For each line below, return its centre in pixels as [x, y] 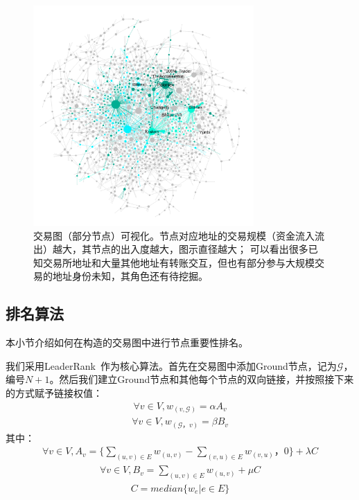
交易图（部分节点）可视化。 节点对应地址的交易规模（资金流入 [174, 235]
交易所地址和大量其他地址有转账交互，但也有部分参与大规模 [178, 262]
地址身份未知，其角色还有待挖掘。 [130, 276]
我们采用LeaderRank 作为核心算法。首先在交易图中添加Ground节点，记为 [171, 365]
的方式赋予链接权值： [54, 392]
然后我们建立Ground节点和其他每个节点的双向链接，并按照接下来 [207, 379]
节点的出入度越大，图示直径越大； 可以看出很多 [200, 249]
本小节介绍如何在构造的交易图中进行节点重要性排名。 [127, 342]
